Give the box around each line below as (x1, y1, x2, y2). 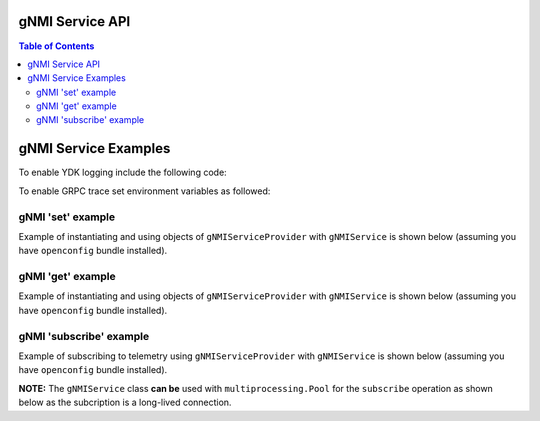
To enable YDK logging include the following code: (18, 166, 227, 179)
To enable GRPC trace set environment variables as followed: (18, 185, 271, 197)
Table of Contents (18, 40, 95, 52)
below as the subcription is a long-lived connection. (18, 396, 232, 409)
